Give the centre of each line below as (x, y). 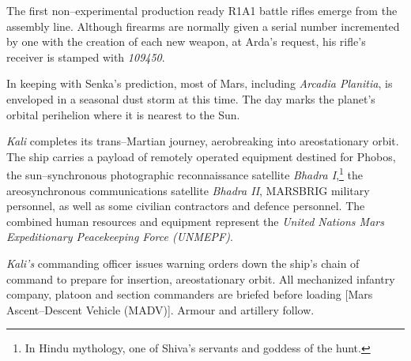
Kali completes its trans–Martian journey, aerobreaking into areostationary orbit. (203, 141)
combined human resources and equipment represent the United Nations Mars (195, 221)
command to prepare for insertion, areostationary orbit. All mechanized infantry (201, 278)
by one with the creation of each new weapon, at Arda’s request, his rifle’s (186, 41)
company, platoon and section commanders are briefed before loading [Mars (190, 294)
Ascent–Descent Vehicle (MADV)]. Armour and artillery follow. (160, 309)
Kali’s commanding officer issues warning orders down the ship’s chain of (183, 263)
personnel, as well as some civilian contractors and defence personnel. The (186, 206)
